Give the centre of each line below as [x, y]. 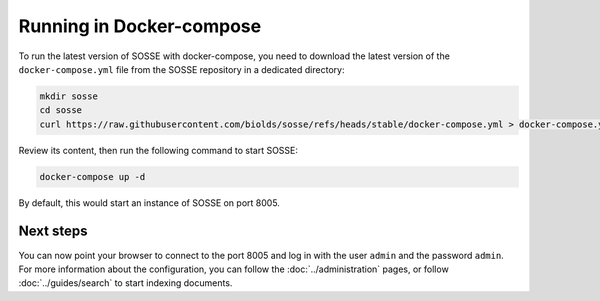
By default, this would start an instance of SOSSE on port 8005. [149, 202]
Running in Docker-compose [140, 26]
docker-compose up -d [92, 176]
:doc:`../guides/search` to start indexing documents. [125, 283]
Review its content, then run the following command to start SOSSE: [158, 150]
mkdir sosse [69, 96]
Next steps [53, 231]
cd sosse [61, 110]
